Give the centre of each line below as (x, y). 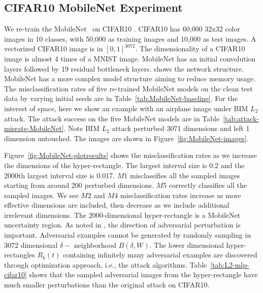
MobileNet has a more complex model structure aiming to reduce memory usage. (130, 78)
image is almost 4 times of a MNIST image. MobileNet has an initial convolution (130, 58)
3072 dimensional (31, 245)
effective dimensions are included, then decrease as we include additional (117, 205)
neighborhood (95, 245)
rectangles (20, 255)
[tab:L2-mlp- (230, 264)
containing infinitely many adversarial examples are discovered (160, 255)
